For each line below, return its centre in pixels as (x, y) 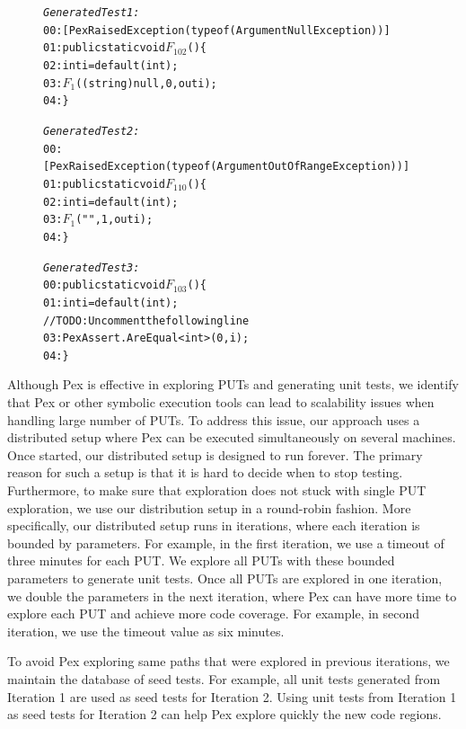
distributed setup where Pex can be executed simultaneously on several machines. (232, 437)
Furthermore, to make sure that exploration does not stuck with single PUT (217, 490)
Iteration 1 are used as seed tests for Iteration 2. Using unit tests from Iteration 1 (232, 696)
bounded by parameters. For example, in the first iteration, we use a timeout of (226, 542)
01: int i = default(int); (111, 302)
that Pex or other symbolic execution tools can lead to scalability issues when (221, 402)
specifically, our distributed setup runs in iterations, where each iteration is (214, 525)
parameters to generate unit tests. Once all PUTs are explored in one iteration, (225, 578)
